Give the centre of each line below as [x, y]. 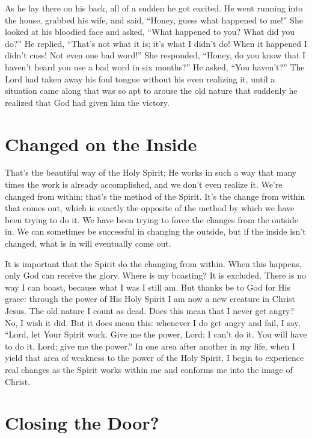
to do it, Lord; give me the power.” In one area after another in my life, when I [150, 346]
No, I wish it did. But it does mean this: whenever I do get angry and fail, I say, [153, 322]
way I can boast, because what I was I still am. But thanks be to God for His [148, 287]
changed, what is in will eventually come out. [88, 243]
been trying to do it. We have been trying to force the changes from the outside [151, 219]
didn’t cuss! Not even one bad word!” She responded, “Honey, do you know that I [155, 55]
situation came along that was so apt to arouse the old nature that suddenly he [151, 91]
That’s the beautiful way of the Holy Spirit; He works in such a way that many [151, 172]
